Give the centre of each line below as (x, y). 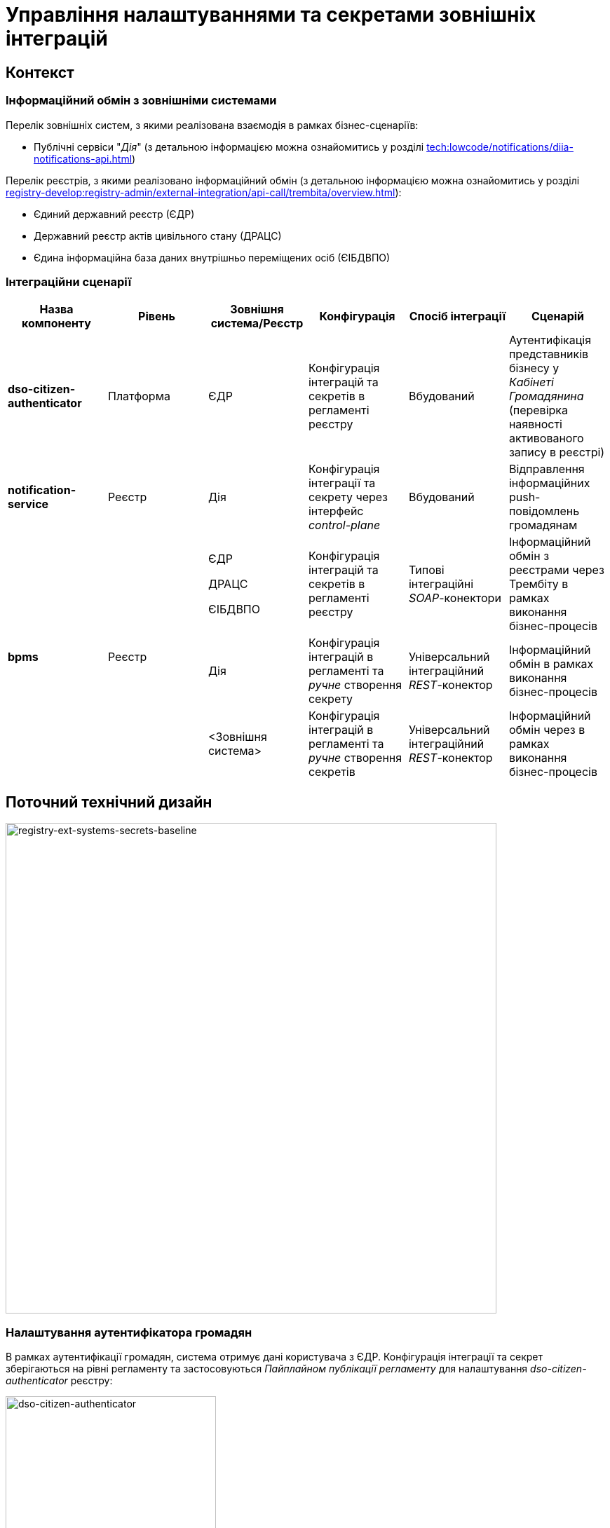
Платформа (139, 396)
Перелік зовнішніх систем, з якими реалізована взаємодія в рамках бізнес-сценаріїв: (212, 125)
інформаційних (549, 483)
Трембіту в (538, 584)
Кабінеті (531, 382)
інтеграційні (441, 584)
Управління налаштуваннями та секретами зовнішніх (271, 15)
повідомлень (544, 511)
